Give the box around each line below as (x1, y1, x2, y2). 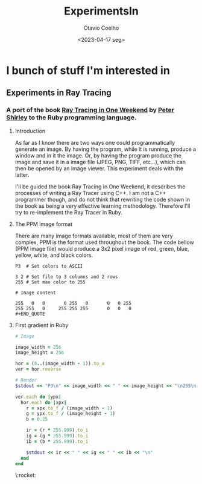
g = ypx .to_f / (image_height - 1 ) (26, 411, 116, 417)
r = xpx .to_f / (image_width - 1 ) (26, 405, 113, 411)
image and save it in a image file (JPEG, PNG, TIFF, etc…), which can (14, 158, 186, 165)
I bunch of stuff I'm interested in (6, 64, 170, 77)
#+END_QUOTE (14, 311, 45, 317)
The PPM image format (14, 220, 73, 228)
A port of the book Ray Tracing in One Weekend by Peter (6, 106, 175, 114)
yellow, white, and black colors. (14, 251, 93, 259)
